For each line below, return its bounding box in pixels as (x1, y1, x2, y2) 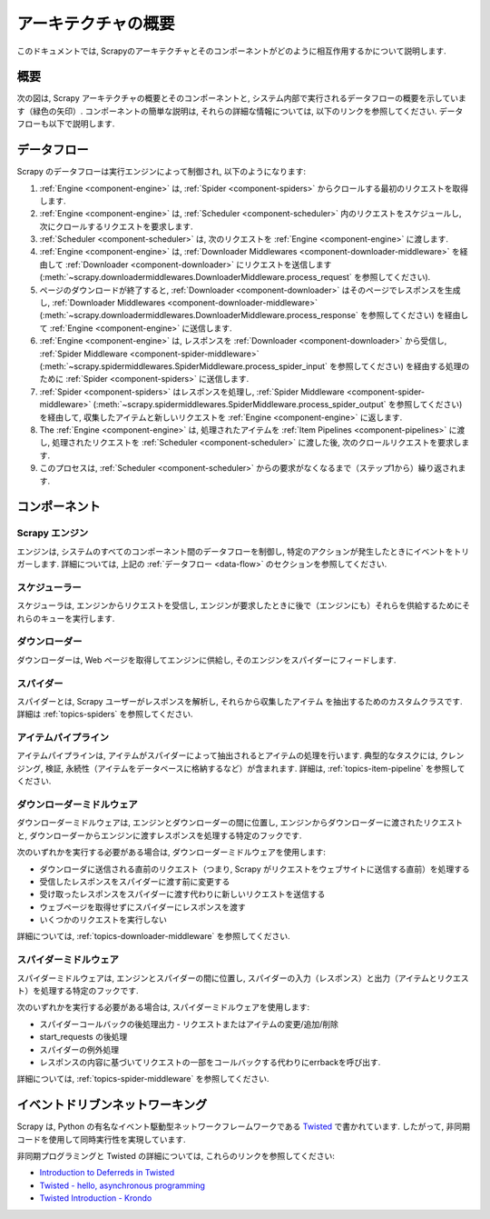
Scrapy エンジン (16, 527, 89, 540)
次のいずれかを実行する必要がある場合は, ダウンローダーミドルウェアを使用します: (16, 846, 327, 858)
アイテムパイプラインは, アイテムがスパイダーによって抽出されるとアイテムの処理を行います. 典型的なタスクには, (16, 750, 439, 761)
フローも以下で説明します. (16, 118, 115, 129)
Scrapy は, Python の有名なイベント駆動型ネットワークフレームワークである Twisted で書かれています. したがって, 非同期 (16, 1121, 471, 1132)
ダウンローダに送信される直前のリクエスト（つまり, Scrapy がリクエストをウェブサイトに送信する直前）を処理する (39, 864, 471, 874)
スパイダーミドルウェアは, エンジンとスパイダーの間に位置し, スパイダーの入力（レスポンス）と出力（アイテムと (16, 973, 437, 984)
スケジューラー (16, 581, 82, 594)
